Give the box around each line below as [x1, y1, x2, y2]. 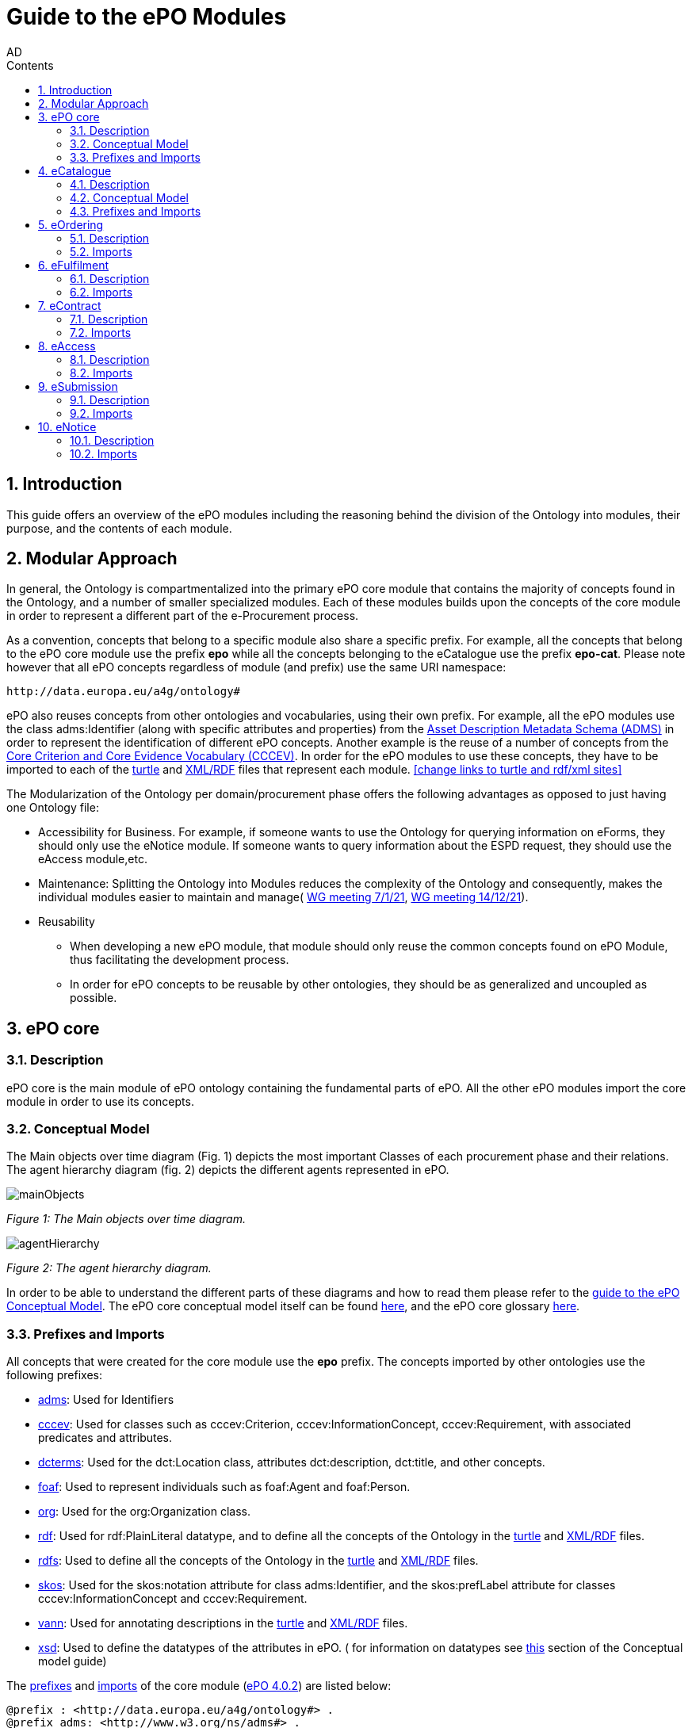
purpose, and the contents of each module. [6, 521, 232, 535]
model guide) [38, 1654, 107, 1669]
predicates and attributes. [38, 1431, 173, 1445]
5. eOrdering [38, 217, 104, 231]
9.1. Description [70, 392, 150, 407]
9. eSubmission [38, 379, 118, 393]
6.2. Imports [70, 285, 133, 299]
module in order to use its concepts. [6, 1094, 194, 1108]
